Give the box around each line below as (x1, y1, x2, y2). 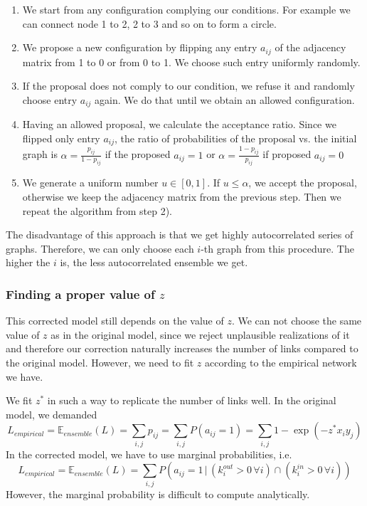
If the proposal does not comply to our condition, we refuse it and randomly (22, 78, 355, 93)
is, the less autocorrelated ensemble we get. (60, 255, 248, 270)
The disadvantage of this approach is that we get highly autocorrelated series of (6, 227, 353, 242)
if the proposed (105, 147, 171, 162)
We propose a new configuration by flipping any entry (22, 40, 257, 55)
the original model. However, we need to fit (6, 354, 194, 369)
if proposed (262, 147, 312, 162)
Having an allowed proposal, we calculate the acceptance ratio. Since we (22, 117, 336, 132)
